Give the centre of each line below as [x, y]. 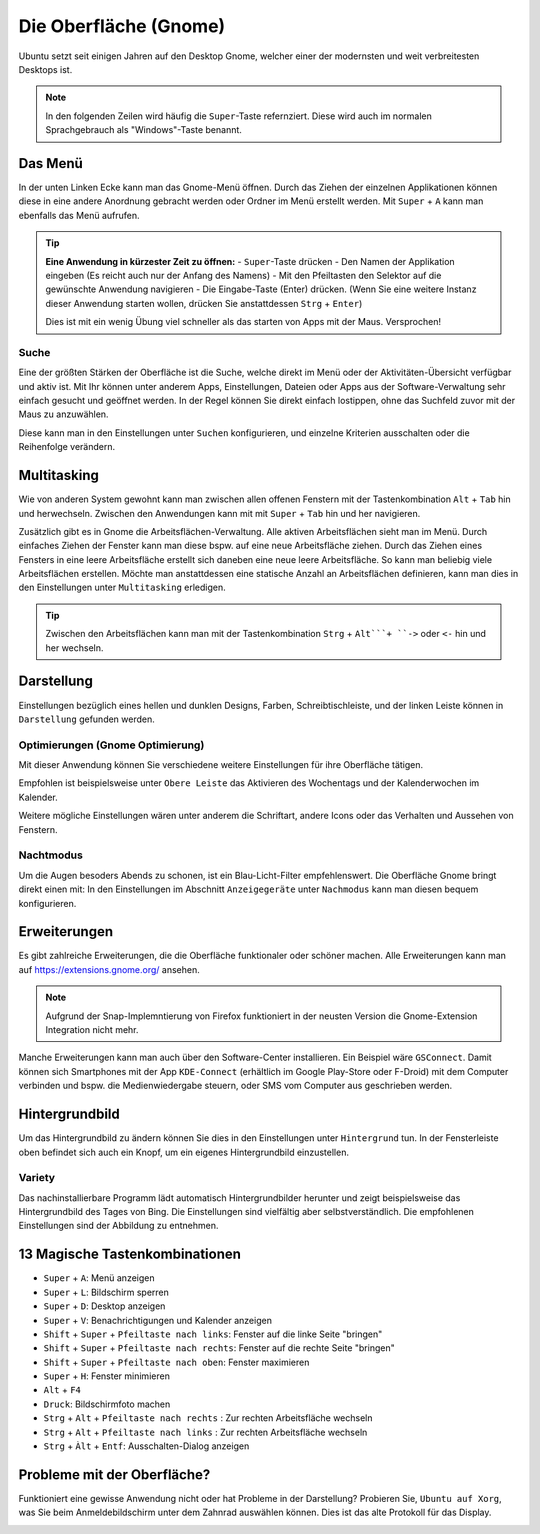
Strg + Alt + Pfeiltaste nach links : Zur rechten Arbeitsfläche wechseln [205, 1432]
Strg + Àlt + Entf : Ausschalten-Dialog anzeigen [146, 1446]
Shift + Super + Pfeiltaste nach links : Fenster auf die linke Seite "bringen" [213, 1334]
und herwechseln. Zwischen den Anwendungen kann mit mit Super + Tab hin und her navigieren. [219, 513]
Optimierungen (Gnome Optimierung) [111, 745]
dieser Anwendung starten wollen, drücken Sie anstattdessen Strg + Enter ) [204, 303]
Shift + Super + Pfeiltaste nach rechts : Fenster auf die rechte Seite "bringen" [219, 1348]
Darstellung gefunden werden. [86, 719]
